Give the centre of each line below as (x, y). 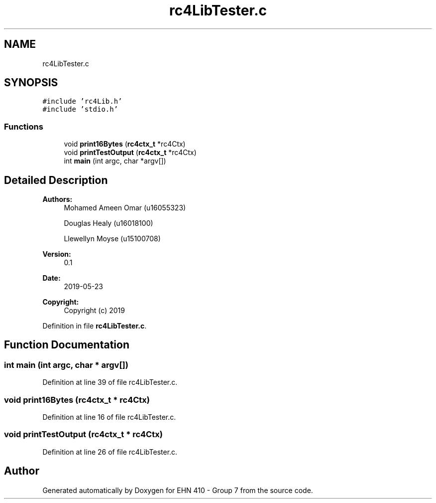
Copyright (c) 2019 (94, 311)
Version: (57, 254)
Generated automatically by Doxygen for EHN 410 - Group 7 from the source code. (178, 490)
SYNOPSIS (31, 83)
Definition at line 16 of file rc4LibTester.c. (109, 417)
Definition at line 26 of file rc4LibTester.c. (110, 452)
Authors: (57, 199)
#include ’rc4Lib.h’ (82, 101)
